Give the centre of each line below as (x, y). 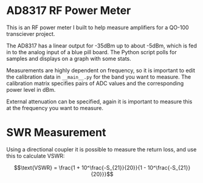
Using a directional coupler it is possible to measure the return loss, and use (101, 149)
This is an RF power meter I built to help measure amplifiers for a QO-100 (98, 27)
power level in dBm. (31, 89)
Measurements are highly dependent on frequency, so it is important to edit (101, 70)
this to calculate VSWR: (36, 156)
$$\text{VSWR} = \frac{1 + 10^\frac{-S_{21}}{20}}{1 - (80, 167)
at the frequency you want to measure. (55, 108)
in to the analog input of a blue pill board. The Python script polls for (92, 52)
